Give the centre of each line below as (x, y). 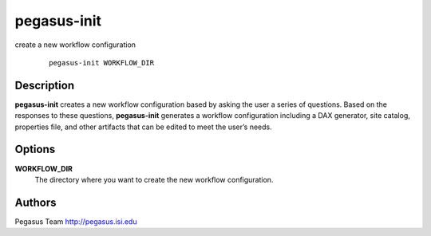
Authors (36, 202)
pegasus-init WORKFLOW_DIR (102, 63)
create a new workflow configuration (75, 45)
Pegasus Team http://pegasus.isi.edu (76, 221)
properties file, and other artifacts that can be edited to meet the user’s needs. (143, 127)
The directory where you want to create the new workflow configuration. (154, 179)
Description (45, 85)
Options (35, 149)
